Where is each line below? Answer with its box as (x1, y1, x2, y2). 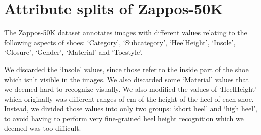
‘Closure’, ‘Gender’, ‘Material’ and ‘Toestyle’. (4, 47, 143, 57)
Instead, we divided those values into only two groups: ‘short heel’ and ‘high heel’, (4, 103, 257, 114)
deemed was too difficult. (4, 123, 81, 133)
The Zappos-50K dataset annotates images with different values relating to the (4, 27, 247, 38)
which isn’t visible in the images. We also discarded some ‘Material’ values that (4, 74, 249, 84)
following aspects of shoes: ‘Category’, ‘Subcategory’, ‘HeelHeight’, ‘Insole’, (4, 37, 236, 47)
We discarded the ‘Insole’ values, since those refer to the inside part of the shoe (4, 63, 249, 74)
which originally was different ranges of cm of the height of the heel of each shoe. (4, 93, 254, 104)
